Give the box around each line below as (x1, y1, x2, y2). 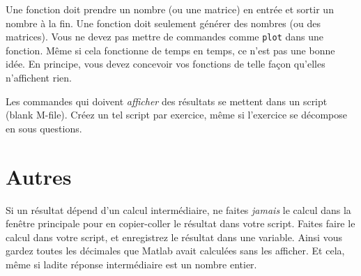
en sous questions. (6, 121, 82, 135)
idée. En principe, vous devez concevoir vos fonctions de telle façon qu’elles (6, 56, 325, 71)
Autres (6, 162, 72, 190)
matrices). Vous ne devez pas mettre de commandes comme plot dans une (6, 29, 324, 44)
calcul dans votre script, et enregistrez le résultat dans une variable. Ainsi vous (6, 229, 342, 244)
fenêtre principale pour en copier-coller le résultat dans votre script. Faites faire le (6, 216, 355, 231)
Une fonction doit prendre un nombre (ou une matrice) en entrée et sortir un (6, 2, 334, 16)
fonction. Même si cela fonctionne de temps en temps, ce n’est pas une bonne (6, 43, 335, 57)
